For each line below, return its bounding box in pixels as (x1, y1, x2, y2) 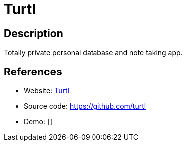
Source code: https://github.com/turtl (24, 102, 146, 111)
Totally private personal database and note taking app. (4, 48, 183, 57)
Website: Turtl (24, 86, 69, 95)
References (4, 65, 62, 78)
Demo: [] (24, 117, 53, 126)
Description (4, 27, 63, 40)
